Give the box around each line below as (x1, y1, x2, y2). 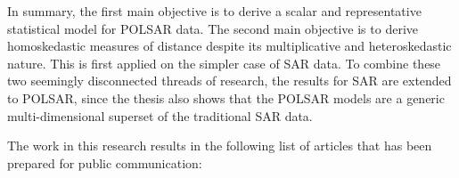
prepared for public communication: (7, 153, 202, 172)
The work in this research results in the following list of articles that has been (7, 136, 432, 155)
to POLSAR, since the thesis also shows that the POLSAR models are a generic (7, 88, 445, 107)
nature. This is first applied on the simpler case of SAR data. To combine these (7, 53, 441, 72)
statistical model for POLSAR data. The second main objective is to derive (7, 19, 419, 37)
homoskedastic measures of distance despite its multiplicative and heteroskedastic (7, 36, 452, 55)
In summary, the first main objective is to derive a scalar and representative (7, 2, 422, 20)
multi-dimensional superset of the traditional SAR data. (7, 106, 313, 125)
